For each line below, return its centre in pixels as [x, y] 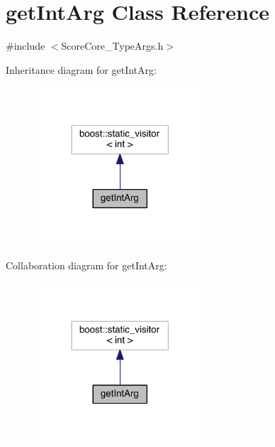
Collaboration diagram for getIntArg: [86, 265]
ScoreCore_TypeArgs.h [112, 46]
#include [26, 46]
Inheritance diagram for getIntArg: [81, 69]
